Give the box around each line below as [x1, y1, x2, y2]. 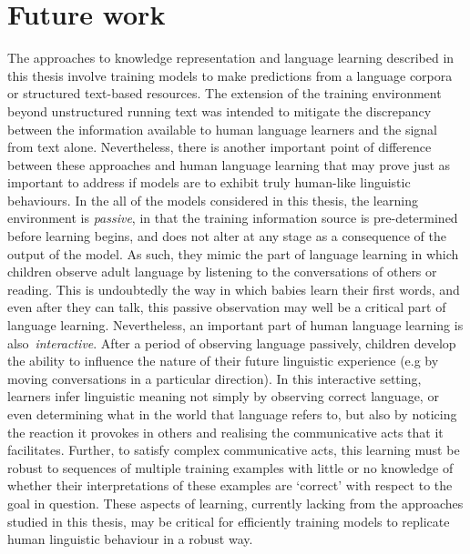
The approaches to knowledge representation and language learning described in [7, 48, 455, 67]
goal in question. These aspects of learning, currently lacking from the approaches [7, 493, 464, 512]
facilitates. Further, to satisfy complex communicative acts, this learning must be [7, 440, 460, 459]
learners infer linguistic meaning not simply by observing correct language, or [7, 387, 439, 406]
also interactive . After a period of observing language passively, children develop [7, 333, 456, 352]
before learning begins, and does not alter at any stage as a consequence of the [7, 227, 446, 246]
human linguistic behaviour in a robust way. [7, 529, 253, 549]
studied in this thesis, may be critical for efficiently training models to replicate [7, 511, 450, 530]
